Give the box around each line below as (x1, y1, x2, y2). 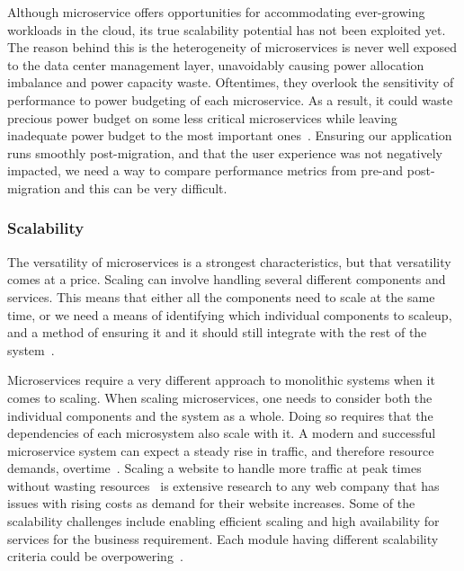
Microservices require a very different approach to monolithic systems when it (7, 370, 435, 389)
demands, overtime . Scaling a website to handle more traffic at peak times (7, 459, 422, 477)
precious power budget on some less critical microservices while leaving (7, 108, 397, 127)
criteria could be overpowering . (7, 547, 183, 566)
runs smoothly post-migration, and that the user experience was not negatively (7, 143, 442, 162)
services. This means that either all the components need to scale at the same (7, 287, 435, 306)
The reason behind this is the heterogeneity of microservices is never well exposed (7, 38, 458, 57)
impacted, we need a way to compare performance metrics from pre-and (7, 161, 404, 180)
